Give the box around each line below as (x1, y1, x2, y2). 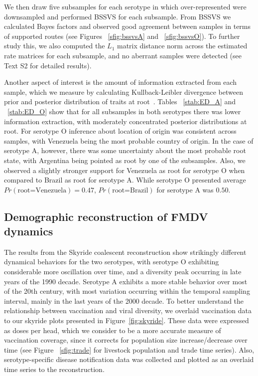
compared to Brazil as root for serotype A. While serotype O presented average (4, 175, 246, 185)
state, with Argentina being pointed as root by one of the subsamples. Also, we (4, 155, 246, 165)
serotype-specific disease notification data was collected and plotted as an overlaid (4, 354, 254, 365)
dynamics (4, 223, 53, 239)
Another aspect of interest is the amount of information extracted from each (4, 77, 237, 87)
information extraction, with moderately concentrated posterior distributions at (4, 116, 247, 126)
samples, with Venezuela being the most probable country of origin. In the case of (4, 135, 254, 146)
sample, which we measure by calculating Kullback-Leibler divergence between (4, 86, 243, 97)
